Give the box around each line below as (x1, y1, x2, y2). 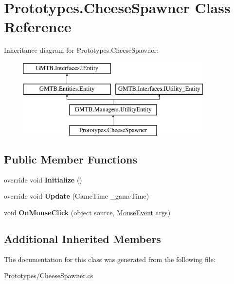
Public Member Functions (4, 152, 137, 167)
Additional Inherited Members (4, 231, 161, 246)
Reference (4, 17, 72, 37)
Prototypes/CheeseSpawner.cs (4, 270, 93, 281)
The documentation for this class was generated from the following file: (4, 254, 216, 264)
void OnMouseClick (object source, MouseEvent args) (4, 207, 171, 218)
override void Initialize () (4, 174, 82, 184)
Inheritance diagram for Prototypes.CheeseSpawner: (4, 45, 159, 55)
